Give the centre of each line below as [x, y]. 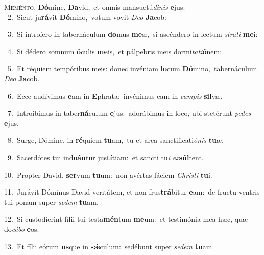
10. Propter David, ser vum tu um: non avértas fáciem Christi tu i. [108, 174]
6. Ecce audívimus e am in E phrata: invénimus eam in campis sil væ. [115, 95]
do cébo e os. [22, 229]
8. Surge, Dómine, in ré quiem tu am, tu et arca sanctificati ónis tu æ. [115, 140]
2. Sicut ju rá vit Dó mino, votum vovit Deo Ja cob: [87, 17]
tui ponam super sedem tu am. [51, 201]
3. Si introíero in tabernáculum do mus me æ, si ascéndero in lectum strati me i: [133, 34]
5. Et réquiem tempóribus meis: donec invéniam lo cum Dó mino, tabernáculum [132, 68]
